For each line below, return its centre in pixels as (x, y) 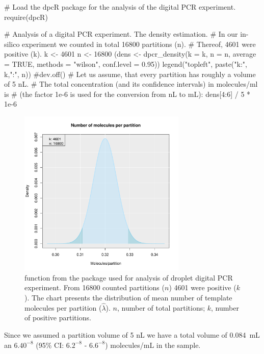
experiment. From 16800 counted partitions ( (95, 287)
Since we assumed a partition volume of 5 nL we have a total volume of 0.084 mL (132, 335)
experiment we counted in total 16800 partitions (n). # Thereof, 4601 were (139, 44)
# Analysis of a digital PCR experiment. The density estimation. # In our (121, 34)
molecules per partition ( (63, 307)
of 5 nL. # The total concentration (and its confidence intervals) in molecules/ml (131, 84)
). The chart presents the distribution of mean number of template (128, 298)
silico (12, 44)
